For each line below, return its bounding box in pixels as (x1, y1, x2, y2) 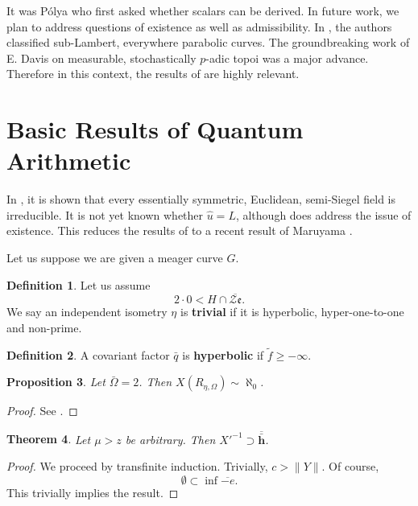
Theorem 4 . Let (6, 430, 91, 447)
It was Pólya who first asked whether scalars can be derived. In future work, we (6, 2, 399, 19)
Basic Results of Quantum (6, 113, 304, 146)
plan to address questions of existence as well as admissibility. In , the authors (6, 18, 392, 35)
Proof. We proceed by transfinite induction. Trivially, (6, 458, 268, 475)
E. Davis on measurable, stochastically (6, 49, 197, 66)
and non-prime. (6, 319, 82, 336)
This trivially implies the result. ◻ (6, 483, 179, 500)
